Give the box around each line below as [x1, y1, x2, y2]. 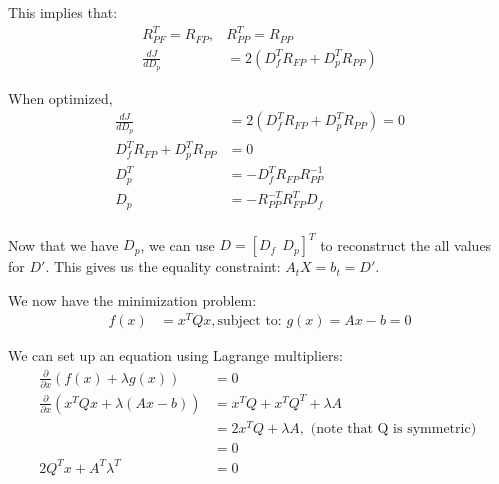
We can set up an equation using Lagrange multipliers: [8, 345, 343, 366]
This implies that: [8, 2, 118, 22]
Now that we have [8, 234, 119, 255]
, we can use [140, 234, 215, 255]
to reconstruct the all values [320, 234, 492, 255]
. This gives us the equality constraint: [45, 256, 281, 277]
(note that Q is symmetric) [310, 422, 477, 437]
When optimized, [8, 87, 113, 108]
